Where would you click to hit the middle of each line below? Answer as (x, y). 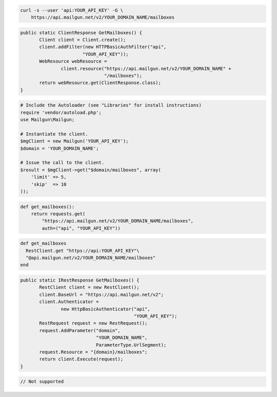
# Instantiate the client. (54, 134)
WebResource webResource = (73, 61)
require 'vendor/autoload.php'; (61, 112)
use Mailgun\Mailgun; (47, 120)
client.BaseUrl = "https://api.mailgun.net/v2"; (102, 294)
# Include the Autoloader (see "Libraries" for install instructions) (111, 105)
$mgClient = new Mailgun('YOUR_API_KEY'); (74, 141)
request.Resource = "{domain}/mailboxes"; (93, 352)
